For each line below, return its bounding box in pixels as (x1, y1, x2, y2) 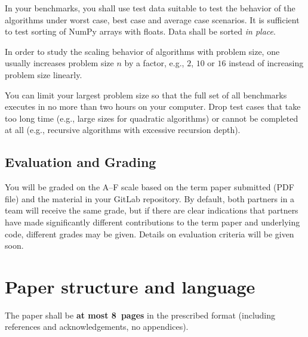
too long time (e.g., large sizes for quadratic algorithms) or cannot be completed (5, 112, 298, 124)
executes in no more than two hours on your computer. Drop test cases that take (5, 100, 301, 113)
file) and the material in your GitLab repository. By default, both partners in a (5, 192, 295, 205)
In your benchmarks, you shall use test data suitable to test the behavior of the (5, 2, 295, 14)
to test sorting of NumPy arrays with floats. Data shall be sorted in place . (5, 25, 276, 38)
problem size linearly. (5, 68, 82, 81)
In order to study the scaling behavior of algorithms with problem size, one (5, 45, 280, 57)
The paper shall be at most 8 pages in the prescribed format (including (5, 308, 276, 321)
